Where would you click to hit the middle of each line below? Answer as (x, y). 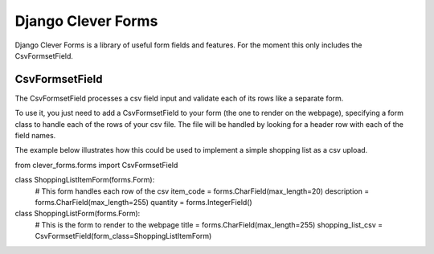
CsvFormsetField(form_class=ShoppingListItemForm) (123, 236)
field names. (35, 136)
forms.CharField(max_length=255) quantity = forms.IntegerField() (143, 202)
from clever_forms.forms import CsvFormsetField (96, 165)
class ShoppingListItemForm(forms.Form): (85, 180)
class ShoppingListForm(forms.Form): (78, 214)
